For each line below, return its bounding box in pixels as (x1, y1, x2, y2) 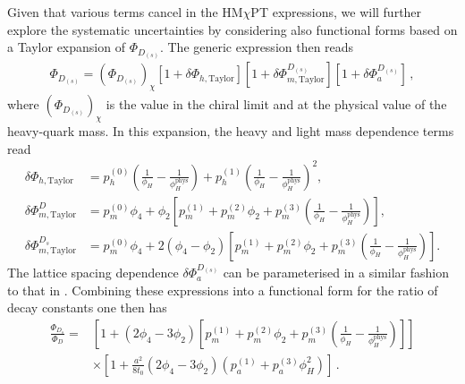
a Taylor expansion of (7, 38, 125, 56)
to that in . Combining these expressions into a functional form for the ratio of (7, 280, 438, 299)
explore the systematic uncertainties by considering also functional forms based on (7, 20, 458, 38)
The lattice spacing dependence (7, 263, 179, 282)
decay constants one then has (7, 298, 167, 317)
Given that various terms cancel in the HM (7, 3, 243, 21)
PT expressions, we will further (250, 3, 422, 21)
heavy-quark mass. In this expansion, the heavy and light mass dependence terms (7, 121, 454, 140)
